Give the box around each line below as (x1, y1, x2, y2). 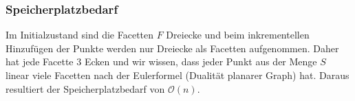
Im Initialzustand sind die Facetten (6, 27, 154, 42)
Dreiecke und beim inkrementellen (166, 27, 310, 42)
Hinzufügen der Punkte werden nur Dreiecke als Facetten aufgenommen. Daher (6, 41, 339, 55)
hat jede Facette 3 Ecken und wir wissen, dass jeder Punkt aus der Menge (6, 54, 317, 69)
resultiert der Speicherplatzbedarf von (6, 81, 165, 96)
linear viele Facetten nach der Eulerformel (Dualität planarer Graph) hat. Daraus (6, 68, 349, 82)
